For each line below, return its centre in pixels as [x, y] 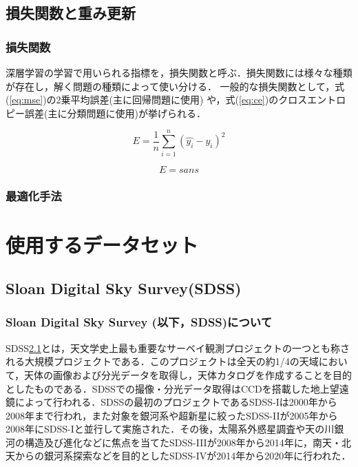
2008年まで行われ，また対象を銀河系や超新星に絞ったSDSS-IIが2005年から [172, 415]
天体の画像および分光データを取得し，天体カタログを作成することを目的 [188, 374]
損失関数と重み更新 [71, 13]
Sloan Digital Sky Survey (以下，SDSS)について [139, 322]
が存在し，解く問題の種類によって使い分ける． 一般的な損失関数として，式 [175, 86]
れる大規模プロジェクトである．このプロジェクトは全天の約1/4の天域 [162, 361]
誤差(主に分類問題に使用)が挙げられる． [115, 113]
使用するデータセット [102, 244]
